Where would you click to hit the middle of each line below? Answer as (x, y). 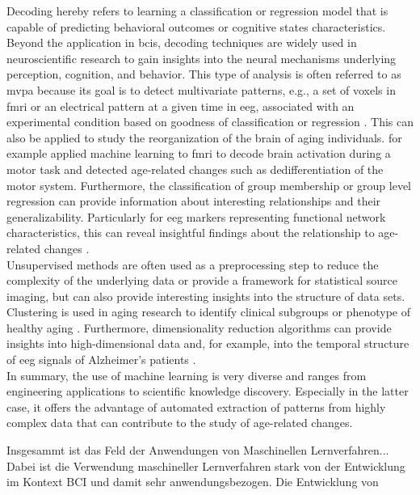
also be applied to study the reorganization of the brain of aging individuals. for (204, 137)
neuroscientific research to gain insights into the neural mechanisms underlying (202, 58)
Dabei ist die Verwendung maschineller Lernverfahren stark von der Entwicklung (206, 465)
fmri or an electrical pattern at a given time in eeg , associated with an (181, 106)
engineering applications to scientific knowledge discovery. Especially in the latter (208, 391)
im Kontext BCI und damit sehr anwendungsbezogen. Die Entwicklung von (193, 482)
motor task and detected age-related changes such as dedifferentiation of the (195, 169)
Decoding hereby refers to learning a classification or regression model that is (197, 11)
